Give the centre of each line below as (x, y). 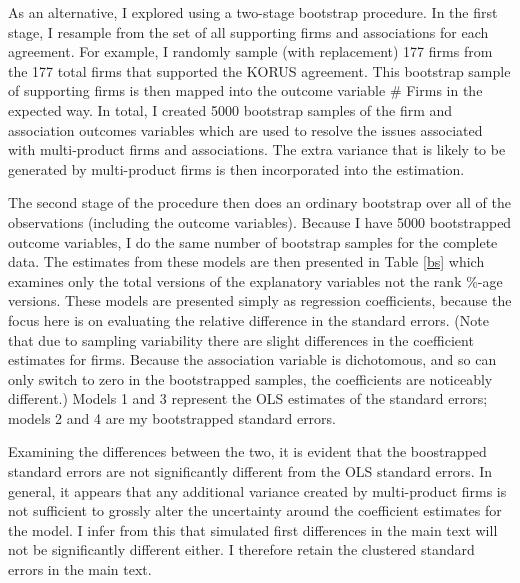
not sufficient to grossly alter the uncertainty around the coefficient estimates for (255, 510)
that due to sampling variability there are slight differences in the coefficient (241, 339)
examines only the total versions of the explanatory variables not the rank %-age (255, 280)
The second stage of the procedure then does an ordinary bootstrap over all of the (259, 202)
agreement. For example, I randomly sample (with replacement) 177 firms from (250, 51)
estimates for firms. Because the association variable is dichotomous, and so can (252, 359)
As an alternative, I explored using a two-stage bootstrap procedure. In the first (253, 12)
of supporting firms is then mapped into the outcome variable (197, 90)
